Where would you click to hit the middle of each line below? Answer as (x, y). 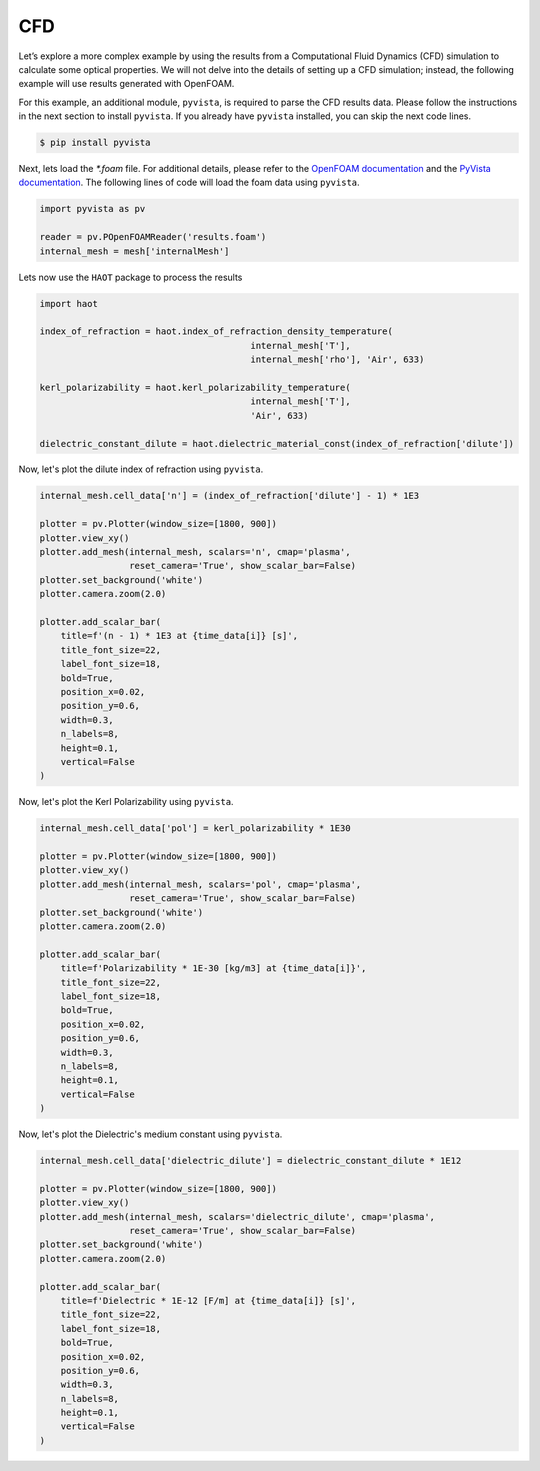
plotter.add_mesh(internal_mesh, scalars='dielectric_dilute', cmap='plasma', (237, 1216)
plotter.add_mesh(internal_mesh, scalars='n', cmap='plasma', (195, 552)
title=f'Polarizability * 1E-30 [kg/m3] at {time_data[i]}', (213, 968)
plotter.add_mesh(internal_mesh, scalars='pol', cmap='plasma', (200, 884)
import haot (69, 303)
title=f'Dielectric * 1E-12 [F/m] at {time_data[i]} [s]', (208, 1300)
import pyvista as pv (92, 209)
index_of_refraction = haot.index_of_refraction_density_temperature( (216, 331)
